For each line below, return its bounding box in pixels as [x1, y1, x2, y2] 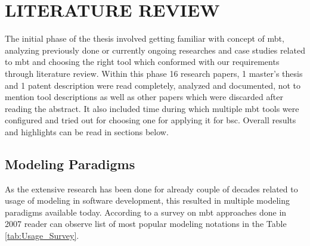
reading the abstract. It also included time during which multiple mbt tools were [5, 102, 299, 114]
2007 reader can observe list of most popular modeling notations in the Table [5, 217, 287, 230]
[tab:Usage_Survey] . [5, 229, 79, 242]
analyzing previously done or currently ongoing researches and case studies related [5, 43, 305, 56]
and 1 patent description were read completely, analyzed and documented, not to [5, 79, 301, 91]
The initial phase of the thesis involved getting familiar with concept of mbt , [5, 32, 284, 45]
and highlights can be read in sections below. [5, 125, 169, 138]
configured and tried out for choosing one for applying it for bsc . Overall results [5, 114, 296, 126]
